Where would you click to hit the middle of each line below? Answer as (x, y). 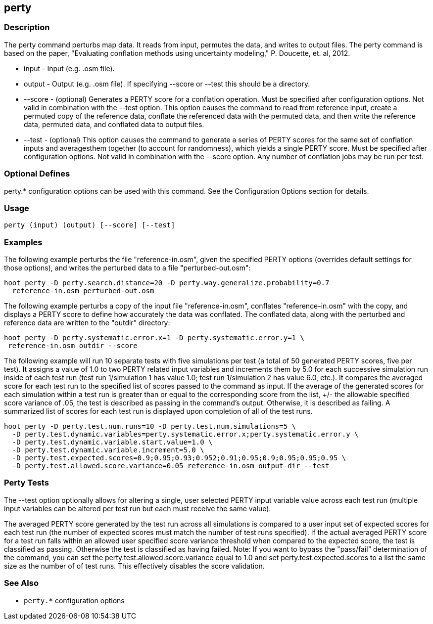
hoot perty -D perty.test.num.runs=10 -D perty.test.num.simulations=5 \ (150, 426)
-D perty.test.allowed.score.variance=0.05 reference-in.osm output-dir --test (171, 466)
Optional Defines (37, 174)
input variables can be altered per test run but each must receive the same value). (138, 508)
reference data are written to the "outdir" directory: (87, 323)
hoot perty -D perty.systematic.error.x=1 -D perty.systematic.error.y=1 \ (154, 338)
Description (27, 27)
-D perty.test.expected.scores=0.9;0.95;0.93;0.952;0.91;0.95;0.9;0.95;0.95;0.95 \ (179, 458)
